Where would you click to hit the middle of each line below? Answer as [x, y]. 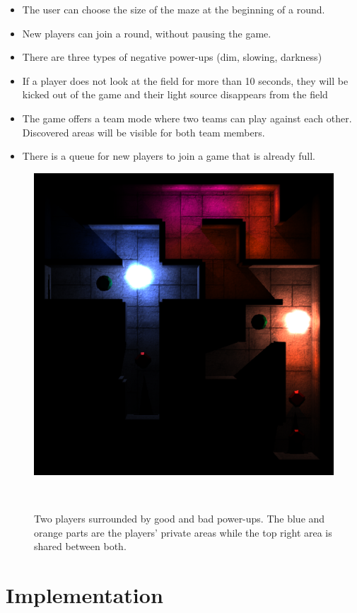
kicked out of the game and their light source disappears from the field [175, 94]
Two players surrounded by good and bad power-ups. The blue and [180, 519]
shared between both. [80, 546]
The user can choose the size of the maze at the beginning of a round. [174, 9]
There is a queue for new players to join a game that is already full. [169, 156]
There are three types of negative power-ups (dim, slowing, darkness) [172, 57]
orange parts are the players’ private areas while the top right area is [183, 532]
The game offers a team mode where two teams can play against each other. [187, 118]
